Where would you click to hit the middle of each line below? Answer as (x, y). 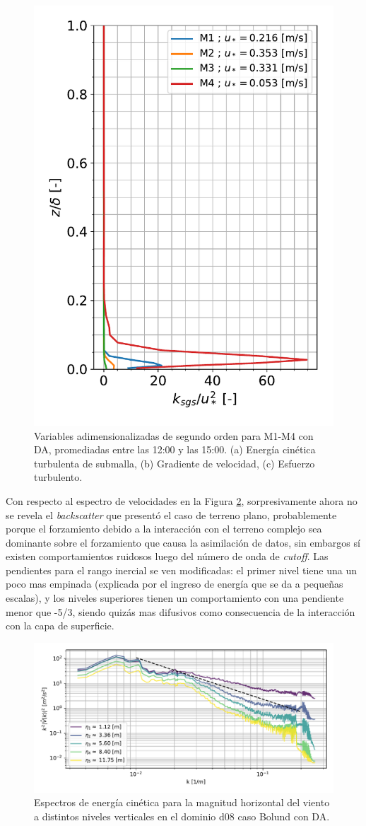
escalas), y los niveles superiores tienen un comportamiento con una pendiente (175, 598)
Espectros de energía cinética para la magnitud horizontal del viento (182, 802)
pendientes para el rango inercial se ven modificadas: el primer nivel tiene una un (182, 570)
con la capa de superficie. (60, 626)
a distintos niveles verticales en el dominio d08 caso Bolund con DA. (182, 816)
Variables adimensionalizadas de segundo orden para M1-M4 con (174, 435)
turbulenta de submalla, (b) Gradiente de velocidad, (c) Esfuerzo (175, 463)
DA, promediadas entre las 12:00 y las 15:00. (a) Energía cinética (175, 449)
